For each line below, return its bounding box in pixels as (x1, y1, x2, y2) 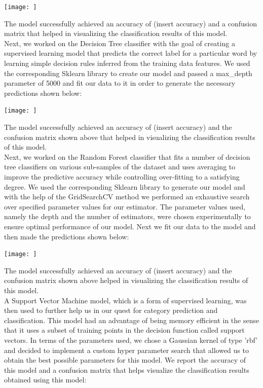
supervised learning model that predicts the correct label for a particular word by (4, 48, 257, 58)
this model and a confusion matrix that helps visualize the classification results (4, 364, 249, 375)
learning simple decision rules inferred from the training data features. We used (4, 58, 250, 68)
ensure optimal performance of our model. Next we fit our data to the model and (4, 221, 256, 231)
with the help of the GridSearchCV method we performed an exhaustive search (4, 191, 250, 202)
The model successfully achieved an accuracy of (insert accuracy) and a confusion (4, 18, 257, 28)
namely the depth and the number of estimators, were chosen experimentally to (4, 211, 251, 222)
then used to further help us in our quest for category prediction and (4, 305, 218, 315)
